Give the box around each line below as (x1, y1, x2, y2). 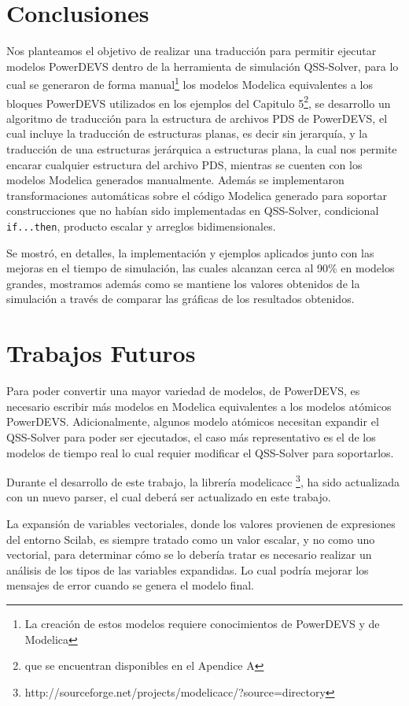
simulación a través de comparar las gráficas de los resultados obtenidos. (6, 290, 355, 307)
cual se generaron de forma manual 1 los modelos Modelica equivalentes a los (6, 74, 373, 92)
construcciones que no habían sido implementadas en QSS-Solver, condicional (6, 202, 379, 219)
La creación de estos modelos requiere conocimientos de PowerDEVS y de (24, 615, 380, 631)
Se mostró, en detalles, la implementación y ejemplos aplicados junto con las (6, 244, 374, 261)
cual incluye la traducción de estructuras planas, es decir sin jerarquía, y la (6, 125, 368, 142)
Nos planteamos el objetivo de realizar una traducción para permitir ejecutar (6, 43, 377, 59)
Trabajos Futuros (6, 337, 196, 369)
